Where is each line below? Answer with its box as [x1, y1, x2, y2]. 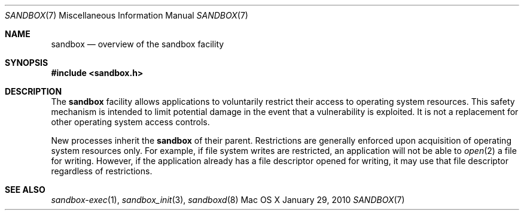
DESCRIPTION [5, 86, 62, 96]
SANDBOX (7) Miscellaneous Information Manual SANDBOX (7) [5, 10, 248, 20]
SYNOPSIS [5, 57, 48, 68]
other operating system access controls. [51, 117, 210, 127]
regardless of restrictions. [51, 166, 153, 176]
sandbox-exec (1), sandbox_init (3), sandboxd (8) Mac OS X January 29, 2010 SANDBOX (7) [51, 195, 405, 205]
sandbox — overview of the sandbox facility [51, 39, 224, 49]
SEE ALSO [5, 184, 45, 195]
